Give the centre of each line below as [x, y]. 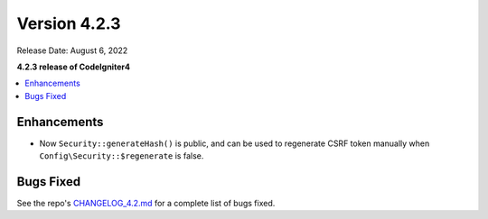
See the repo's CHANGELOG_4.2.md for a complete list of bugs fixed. [146, 203]
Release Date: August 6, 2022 [72, 50]
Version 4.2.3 [69, 23]
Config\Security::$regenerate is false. [122, 156]
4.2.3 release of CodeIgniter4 [74, 67]
